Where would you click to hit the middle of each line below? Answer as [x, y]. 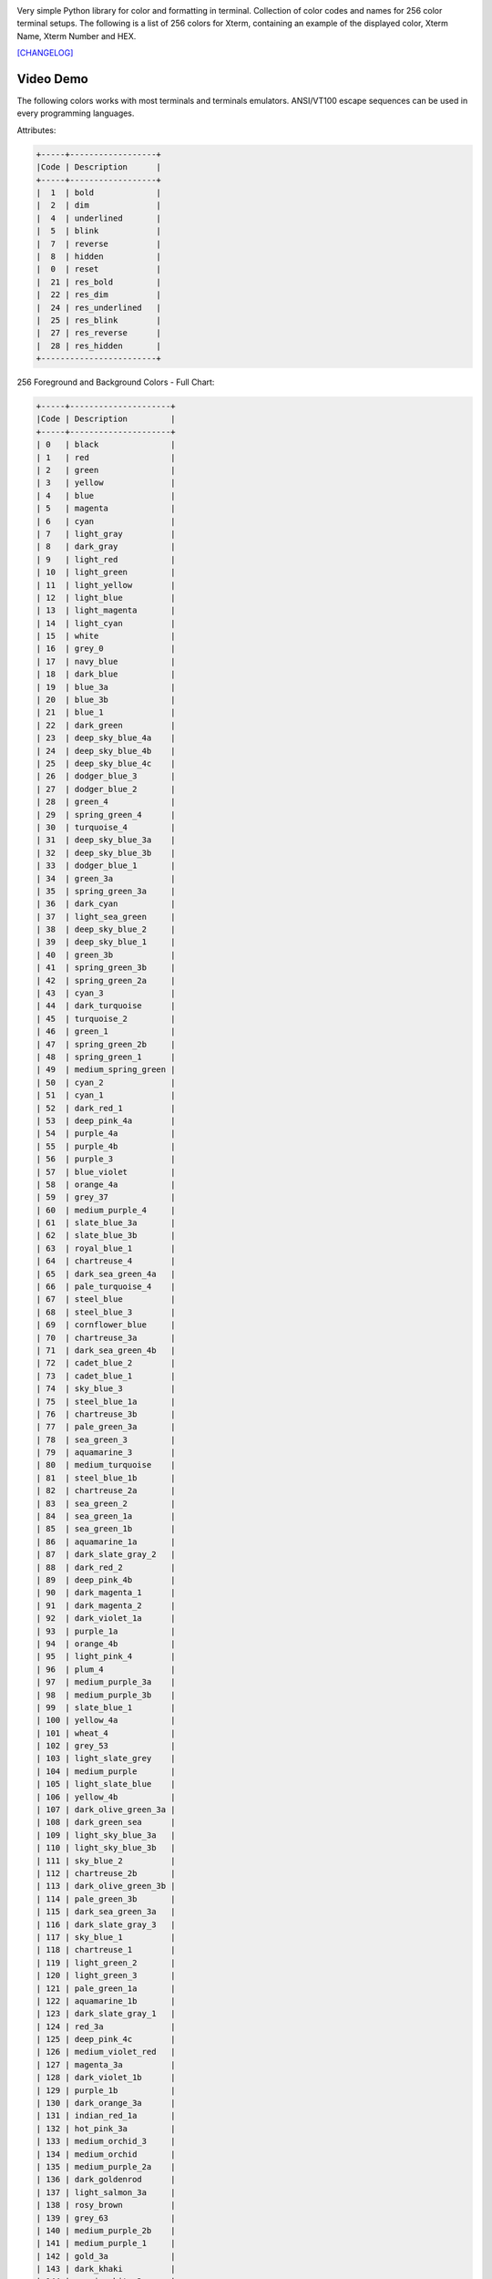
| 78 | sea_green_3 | [106, 1439]
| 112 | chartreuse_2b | [106, 1873]
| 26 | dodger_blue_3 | [106, 776]
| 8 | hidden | [98, 256]
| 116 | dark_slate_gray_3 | [106, 1924]
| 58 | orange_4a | [106, 1184]
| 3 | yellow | [106, 483]
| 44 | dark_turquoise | [106, 1006]
